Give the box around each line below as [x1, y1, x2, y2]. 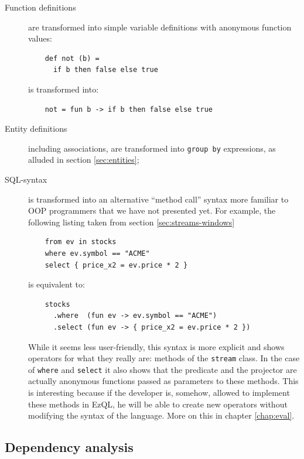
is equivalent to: [28, 278, 85, 290]
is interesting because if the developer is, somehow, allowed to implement [28, 386, 290, 399]
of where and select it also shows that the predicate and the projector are [28, 363, 297, 375]
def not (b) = [45, 54, 100, 63]
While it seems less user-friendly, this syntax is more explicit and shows [28, 340, 285, 352]
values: [28, 32, 52, 44]
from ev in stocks [45, 238, 117, 246]
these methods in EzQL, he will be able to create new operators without [28, 398, 288, 410]
